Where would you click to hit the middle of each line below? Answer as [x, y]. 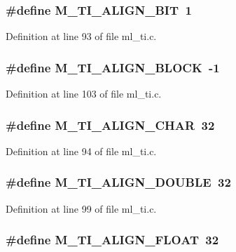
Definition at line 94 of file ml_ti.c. [81, 151]
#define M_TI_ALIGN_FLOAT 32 [112, 240]
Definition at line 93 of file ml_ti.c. [81, 36]
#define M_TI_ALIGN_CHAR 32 [110, 125]
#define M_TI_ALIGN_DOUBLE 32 [118, 182]
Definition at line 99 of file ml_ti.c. [81, 208]
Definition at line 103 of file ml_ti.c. [84, 94]
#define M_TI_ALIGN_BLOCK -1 [113, 67]
